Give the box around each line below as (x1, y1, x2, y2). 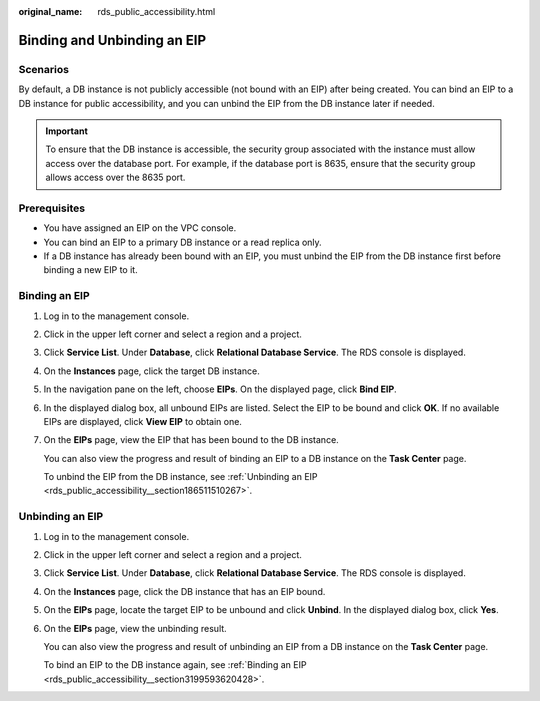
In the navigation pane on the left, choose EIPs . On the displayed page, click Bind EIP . (43, 383, 397, 395)
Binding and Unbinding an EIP (18, 31, 207, 49)
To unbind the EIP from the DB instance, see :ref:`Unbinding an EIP (43, 471, 319, 483)
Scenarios (18, 62, 70, 76)
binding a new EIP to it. (43, 264, 139, 276)
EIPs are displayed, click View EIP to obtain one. (43, 415, 242, 427)
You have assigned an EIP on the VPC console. (43, 222, 237, 234)
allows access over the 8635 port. (45, 171, 186, 184)
